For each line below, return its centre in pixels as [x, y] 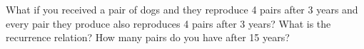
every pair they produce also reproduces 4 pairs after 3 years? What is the [168, 23]
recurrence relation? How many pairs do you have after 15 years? [148, 37]
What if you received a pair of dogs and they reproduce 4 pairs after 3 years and [182, 9]
